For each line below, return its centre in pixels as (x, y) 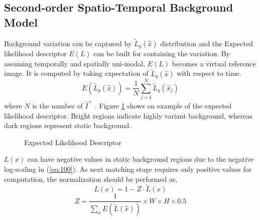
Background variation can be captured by (68, 43)
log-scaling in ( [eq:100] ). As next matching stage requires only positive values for (128, 169)
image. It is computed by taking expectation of (76, 73)
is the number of (57, 105)
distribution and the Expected (207, 43)
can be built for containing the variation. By (162, 53)
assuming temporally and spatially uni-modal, (75, 63)
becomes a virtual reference (214, 63)
